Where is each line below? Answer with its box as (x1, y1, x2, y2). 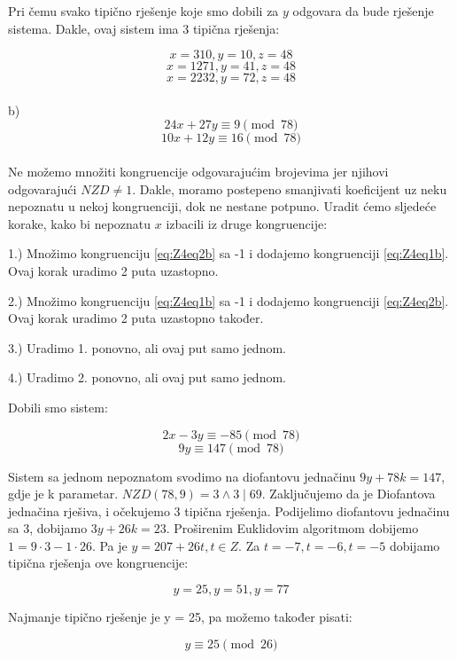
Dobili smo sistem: (8, 397, 108, 416)
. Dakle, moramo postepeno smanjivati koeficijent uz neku (132, 179, 447, 198)
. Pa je (91, 536, 128, 554)
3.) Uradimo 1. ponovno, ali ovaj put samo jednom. (8, 338, 286, 357)
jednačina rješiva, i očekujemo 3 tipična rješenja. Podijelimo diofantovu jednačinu (8, 501, 450, 520)
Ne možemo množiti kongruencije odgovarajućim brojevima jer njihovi (8, 161, 389, 180)
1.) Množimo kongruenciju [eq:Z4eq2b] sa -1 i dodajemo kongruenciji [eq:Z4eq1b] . (8, 244, 449, 263)
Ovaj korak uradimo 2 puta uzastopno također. (8, 309, 264, 327)
